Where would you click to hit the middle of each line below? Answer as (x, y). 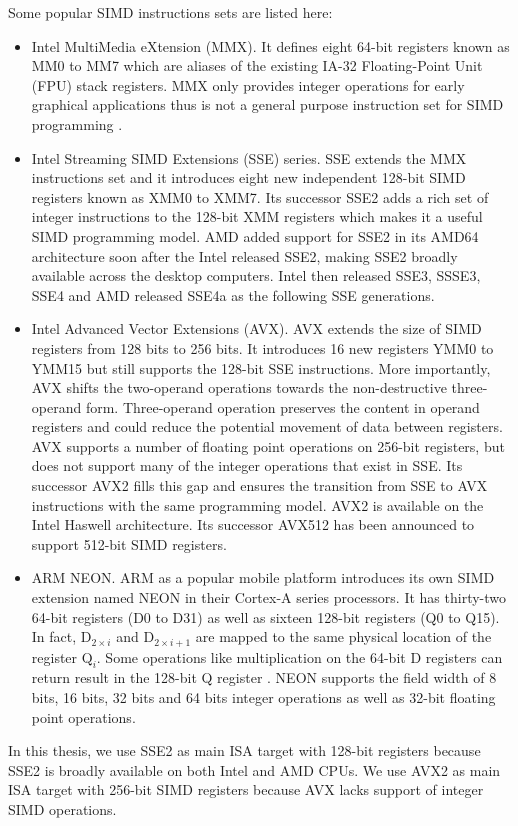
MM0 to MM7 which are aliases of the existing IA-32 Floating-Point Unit (257, 65)
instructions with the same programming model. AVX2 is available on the (257, 504)
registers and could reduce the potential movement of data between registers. (267, 426)
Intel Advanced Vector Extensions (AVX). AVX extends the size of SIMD (256, 328)
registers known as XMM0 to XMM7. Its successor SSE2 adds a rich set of (260, 196)
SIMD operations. (62, 809)
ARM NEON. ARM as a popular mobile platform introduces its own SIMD (263, 577)
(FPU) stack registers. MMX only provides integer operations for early (248, 84)
